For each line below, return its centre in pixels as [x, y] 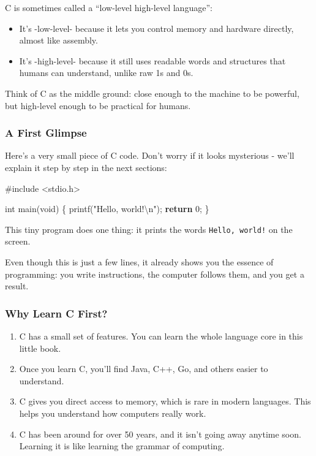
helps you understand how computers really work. [113, 413]
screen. [18, 241]
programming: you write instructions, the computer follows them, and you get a [155, 274]
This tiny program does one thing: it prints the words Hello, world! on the [149, 229]
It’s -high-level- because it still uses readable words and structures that [152, 60]
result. [17, 286]
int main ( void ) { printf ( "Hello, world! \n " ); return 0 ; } [107, 209]
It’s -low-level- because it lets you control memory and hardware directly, [156, 28]
